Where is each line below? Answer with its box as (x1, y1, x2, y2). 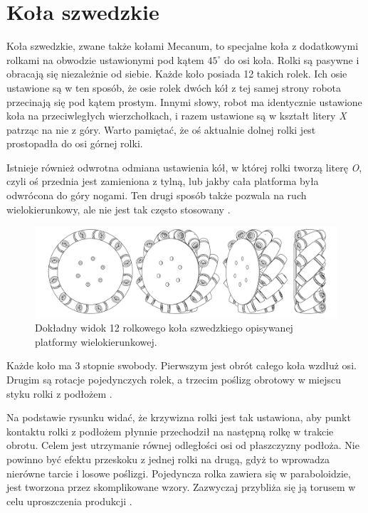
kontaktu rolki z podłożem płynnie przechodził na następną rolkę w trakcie (6, 423, 334, 438)
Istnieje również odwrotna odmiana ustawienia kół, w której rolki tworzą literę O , (6, 159, 362, 174)
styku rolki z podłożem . (6, 386, 112, 401)
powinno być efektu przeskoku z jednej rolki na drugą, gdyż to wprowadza (6, 451, 330, 466)
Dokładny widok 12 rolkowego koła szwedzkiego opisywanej (35, 320, 293, 335)
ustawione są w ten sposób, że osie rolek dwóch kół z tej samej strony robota (6, 80, 342, 95)
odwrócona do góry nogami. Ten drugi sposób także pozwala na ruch (6, 188, 307, 203)
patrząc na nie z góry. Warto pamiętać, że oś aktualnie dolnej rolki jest (6, 122, 316, 137)
